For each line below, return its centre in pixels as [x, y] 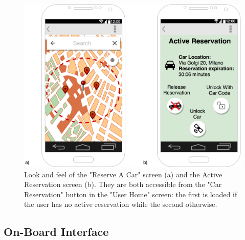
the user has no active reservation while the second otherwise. [121, 204]
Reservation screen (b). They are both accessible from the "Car [123, 184]
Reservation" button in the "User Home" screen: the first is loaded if [131, 194]
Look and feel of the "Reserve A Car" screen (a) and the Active [123, 174]
